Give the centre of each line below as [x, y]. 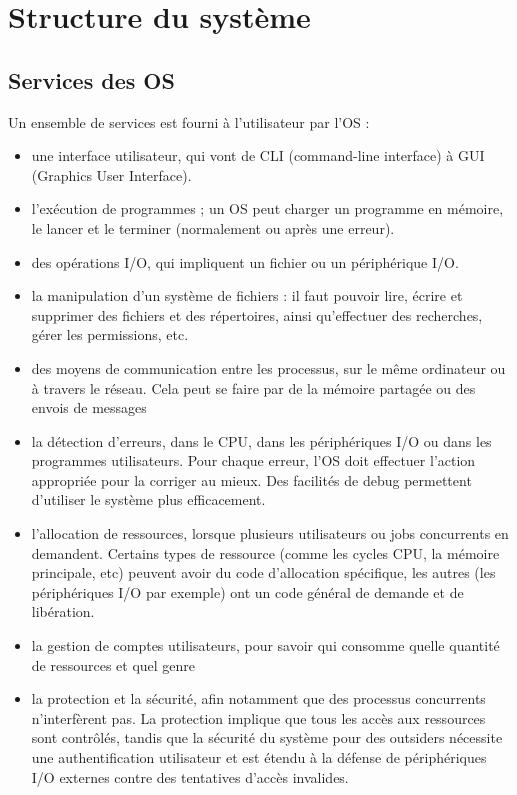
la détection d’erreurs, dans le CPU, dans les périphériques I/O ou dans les [261, 440]
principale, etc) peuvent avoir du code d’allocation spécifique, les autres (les [263, 572]
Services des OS [91, 79]
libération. [63, 611]
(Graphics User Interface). [111, 174]
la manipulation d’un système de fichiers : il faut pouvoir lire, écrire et [247, 295]
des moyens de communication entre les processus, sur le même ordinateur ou [268, 367]
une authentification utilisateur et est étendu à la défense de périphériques [259, 757]
